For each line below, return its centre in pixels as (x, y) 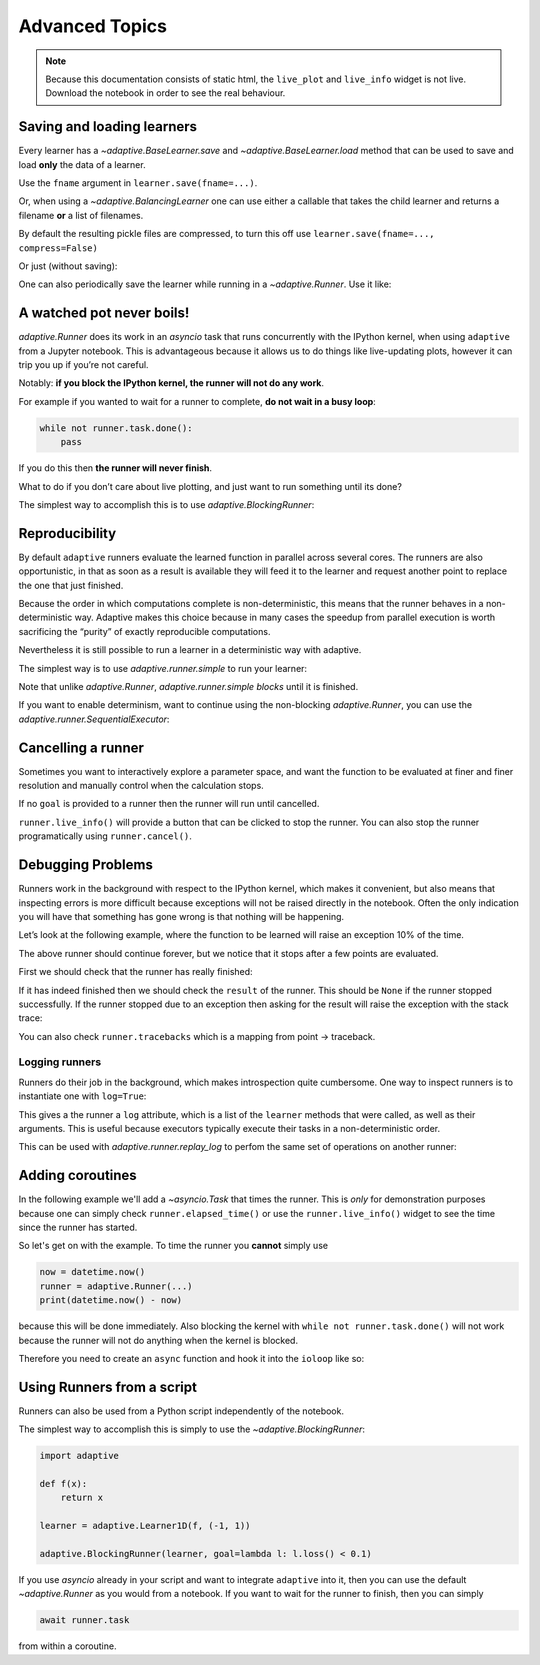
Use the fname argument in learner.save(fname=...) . (138, 183)
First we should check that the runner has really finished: (136, 972)
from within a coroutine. (67, 1646)
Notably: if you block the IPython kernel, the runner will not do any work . (171, 383)
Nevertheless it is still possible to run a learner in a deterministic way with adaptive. (190, 650)
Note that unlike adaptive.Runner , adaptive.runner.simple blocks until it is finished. (188, 686)
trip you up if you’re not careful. (83, 365)
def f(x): (63, 1484)
